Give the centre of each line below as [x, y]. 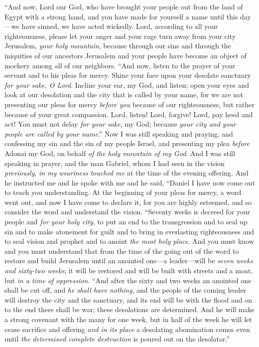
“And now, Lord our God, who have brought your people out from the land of [124, 6]
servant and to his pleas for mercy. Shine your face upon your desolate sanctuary [128, 75]
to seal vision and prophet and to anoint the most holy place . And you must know [129, 241]
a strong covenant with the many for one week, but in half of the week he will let [128, 319]
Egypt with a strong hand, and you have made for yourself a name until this [121, 16]
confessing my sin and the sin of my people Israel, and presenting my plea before [127, 143]
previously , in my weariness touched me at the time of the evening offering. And [127, 173]
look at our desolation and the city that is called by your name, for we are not [124, 94]
